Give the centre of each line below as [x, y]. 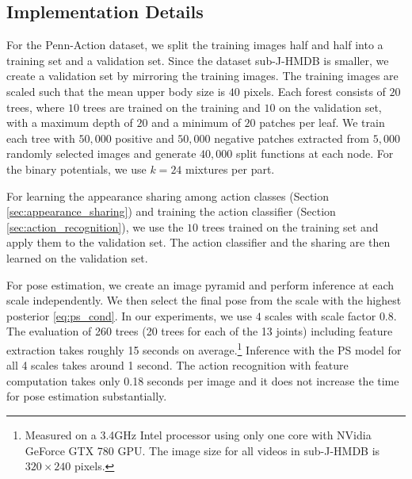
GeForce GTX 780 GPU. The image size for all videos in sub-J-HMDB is [202, 450]
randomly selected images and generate [101, 153]
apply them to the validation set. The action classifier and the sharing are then [198, 242]
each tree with [41, 138]
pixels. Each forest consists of [315, 91]
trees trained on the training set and [290, 226]
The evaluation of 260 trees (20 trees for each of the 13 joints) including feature [200, 331]
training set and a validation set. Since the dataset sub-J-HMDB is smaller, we [198, 60]
